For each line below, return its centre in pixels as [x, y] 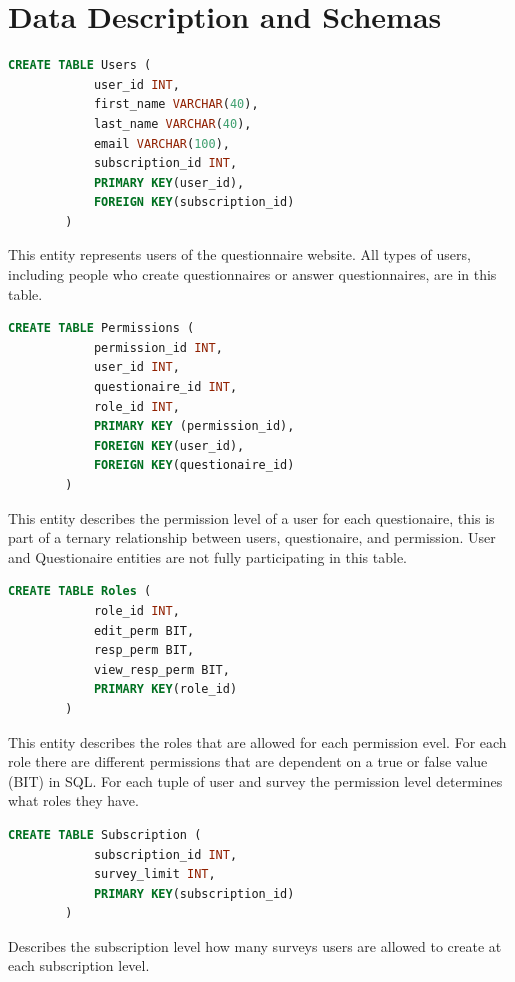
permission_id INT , [158, 347]
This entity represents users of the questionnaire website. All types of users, [239, 254]
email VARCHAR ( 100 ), [161, 143]
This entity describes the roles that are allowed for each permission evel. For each [257, 741]
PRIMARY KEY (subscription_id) [194, 893]
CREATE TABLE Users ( [80, 65]
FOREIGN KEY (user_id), [169, 445]
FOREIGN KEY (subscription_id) [194, 202]
